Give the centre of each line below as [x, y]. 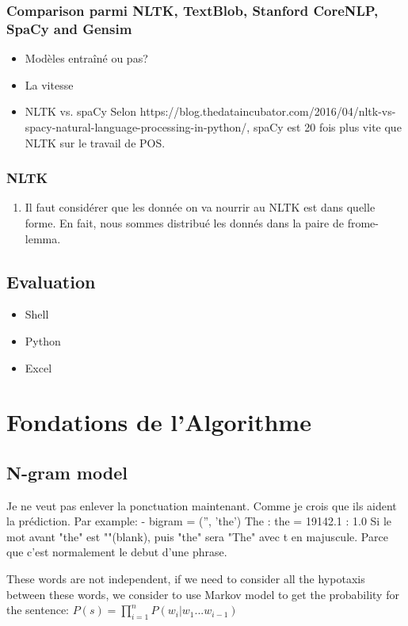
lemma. [43, 238]
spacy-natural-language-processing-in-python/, [137, 126]
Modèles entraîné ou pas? [86, 58]
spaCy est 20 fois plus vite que [327, 126]
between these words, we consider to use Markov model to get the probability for [203, 594]
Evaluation [51, 281]
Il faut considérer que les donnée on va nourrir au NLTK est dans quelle [200, 207]
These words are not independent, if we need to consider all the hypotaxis [186, 579]
